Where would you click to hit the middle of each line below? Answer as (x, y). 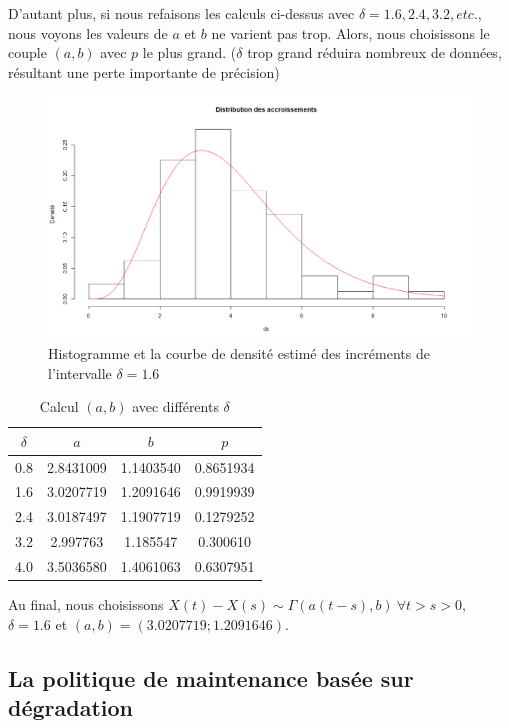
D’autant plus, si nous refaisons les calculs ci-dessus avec (181, 13)
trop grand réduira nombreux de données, (374, 52)
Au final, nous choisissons (86, 604)
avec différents (175, 406)
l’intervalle (80, 372)
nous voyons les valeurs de (88, 32)
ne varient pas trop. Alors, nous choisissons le (350, 32)
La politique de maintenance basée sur (211, 677)
